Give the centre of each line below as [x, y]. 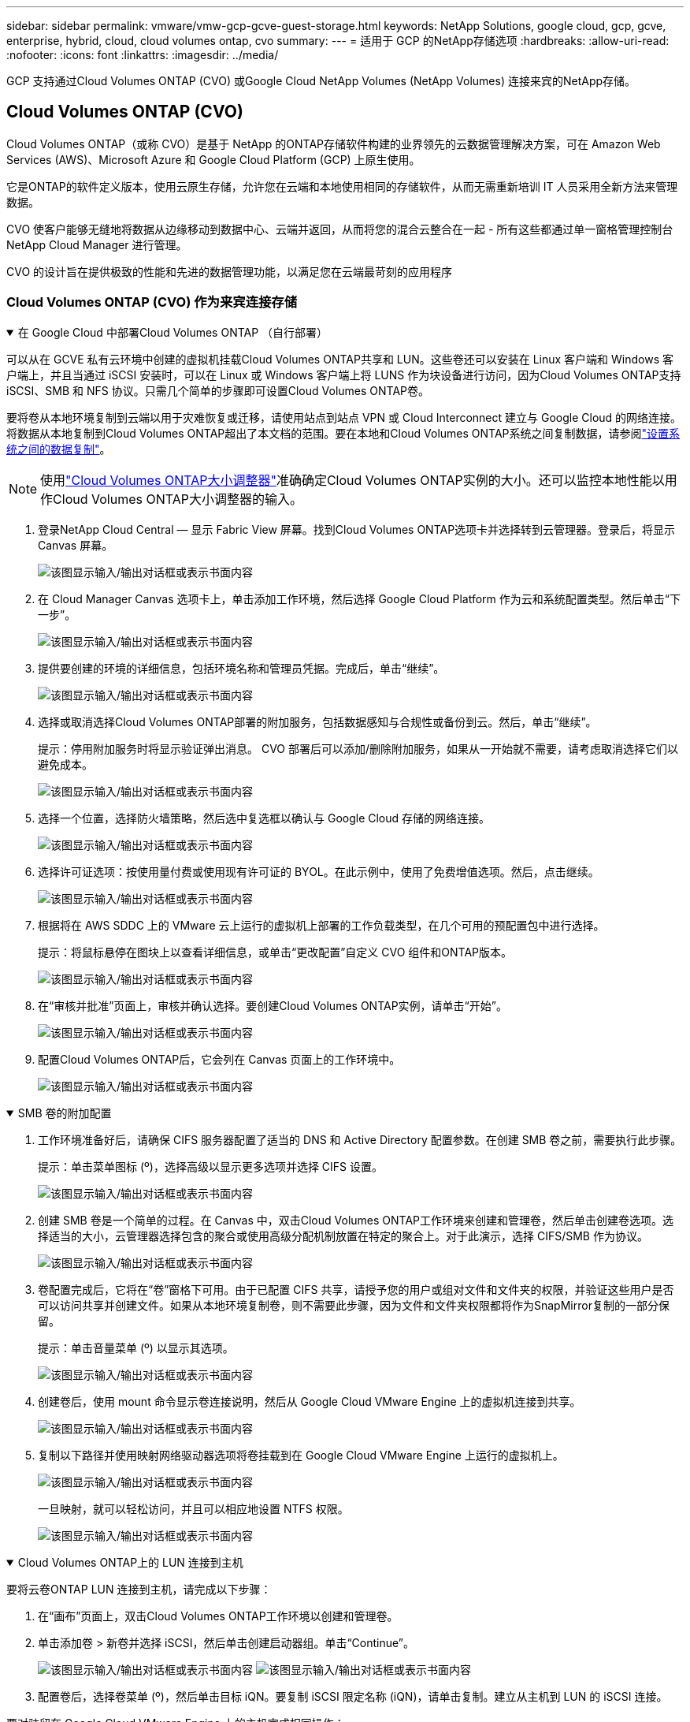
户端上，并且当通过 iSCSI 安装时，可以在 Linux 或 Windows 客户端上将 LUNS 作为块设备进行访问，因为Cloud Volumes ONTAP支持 [344, 375]
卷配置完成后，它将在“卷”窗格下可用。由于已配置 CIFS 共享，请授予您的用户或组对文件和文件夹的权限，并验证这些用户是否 [356, 1289]
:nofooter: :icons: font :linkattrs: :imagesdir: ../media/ [143, 55]
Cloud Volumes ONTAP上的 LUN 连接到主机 [130, 1562]
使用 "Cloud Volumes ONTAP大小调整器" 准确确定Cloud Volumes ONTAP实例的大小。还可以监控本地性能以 [352, 480]
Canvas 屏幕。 [76, 545]
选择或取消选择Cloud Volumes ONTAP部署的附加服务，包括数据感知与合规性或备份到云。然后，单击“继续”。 [317, 721]
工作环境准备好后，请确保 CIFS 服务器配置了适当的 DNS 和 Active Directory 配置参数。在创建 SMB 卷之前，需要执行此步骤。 [360, 1139]
